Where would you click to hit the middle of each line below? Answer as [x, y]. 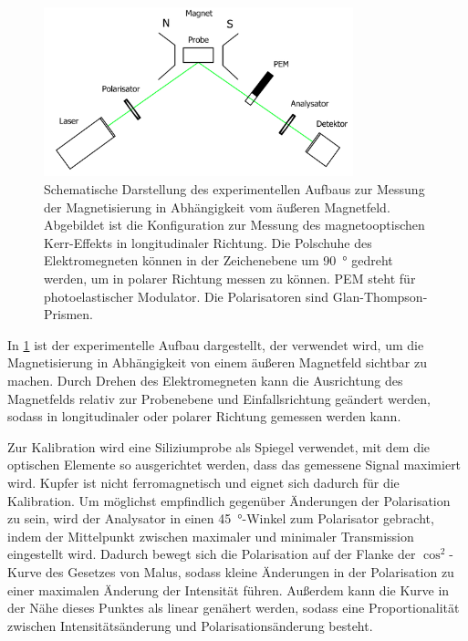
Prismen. [68, 314]
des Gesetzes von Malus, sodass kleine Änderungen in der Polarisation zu [250, 571]
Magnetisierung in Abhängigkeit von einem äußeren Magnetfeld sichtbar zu [217, 362]
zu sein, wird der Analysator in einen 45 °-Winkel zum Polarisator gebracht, [221, 518]
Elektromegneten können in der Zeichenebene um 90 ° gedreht [218, 260]
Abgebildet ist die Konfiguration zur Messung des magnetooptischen [234, 225]
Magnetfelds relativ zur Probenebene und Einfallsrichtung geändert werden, [219, 398]
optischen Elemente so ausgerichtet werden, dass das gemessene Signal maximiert [234, 465]
